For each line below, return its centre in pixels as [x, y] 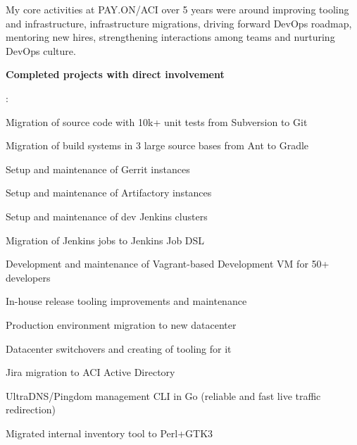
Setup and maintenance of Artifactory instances [109, 193]
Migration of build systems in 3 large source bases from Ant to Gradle [157, 145]
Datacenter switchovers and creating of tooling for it [119, 348]
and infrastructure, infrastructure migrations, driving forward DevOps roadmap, [179, 23]
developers [28, 277]
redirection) [31, 409]
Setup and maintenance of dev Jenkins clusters [107, 216]
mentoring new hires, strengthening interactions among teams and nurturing [170, 37]
